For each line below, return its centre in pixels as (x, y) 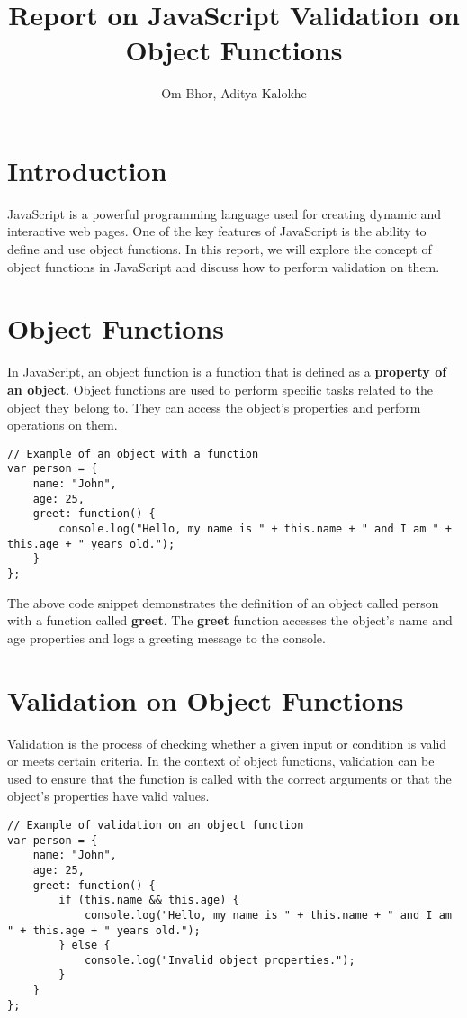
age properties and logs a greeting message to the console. (166, 637)
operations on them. (63, 425)
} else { (85, 945)
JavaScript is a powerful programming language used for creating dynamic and (225, 213)
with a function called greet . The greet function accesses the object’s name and (230, 620)
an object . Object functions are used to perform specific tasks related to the (220, 389)
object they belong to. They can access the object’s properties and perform (214, 407)
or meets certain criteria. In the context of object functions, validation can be (221, 761)
